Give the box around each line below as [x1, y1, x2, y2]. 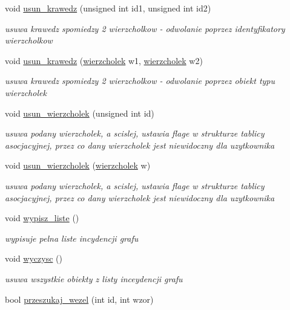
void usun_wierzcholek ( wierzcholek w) [5, 159, 151, 172]
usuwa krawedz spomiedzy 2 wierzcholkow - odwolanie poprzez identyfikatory [5, 22, 285, 34]
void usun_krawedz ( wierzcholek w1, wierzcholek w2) [5, 54, 203, 66]
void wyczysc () [5, 252, 62, 265]
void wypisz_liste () [5, 212, 79, 224]
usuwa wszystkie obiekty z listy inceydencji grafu [5, 272, 183, 285]
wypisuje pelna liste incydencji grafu [5, 231, 139, 244]
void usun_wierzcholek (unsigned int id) [5, 106, 154, 119]
